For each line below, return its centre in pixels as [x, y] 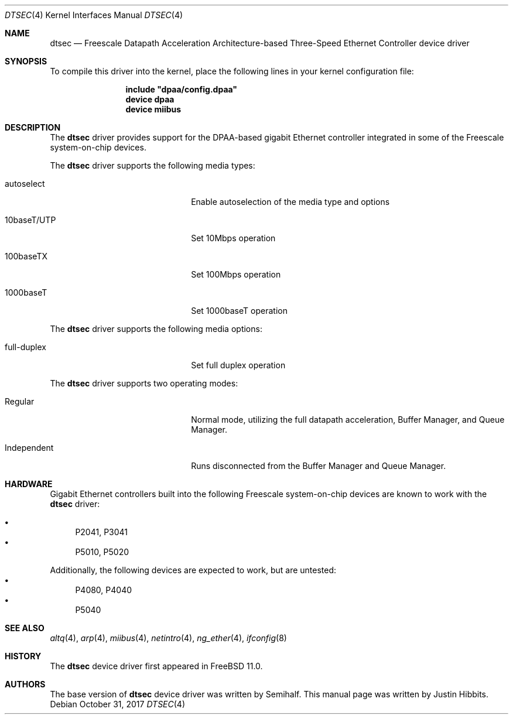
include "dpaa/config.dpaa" [182, 89]
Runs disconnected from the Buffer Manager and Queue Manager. [319, 466]
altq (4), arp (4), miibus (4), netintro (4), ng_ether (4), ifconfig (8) [168, 638]
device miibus [153, 109]
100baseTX [26, 256]
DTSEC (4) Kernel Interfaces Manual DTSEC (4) [94, 15]
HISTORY [23, 656]
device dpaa [150, 99]
